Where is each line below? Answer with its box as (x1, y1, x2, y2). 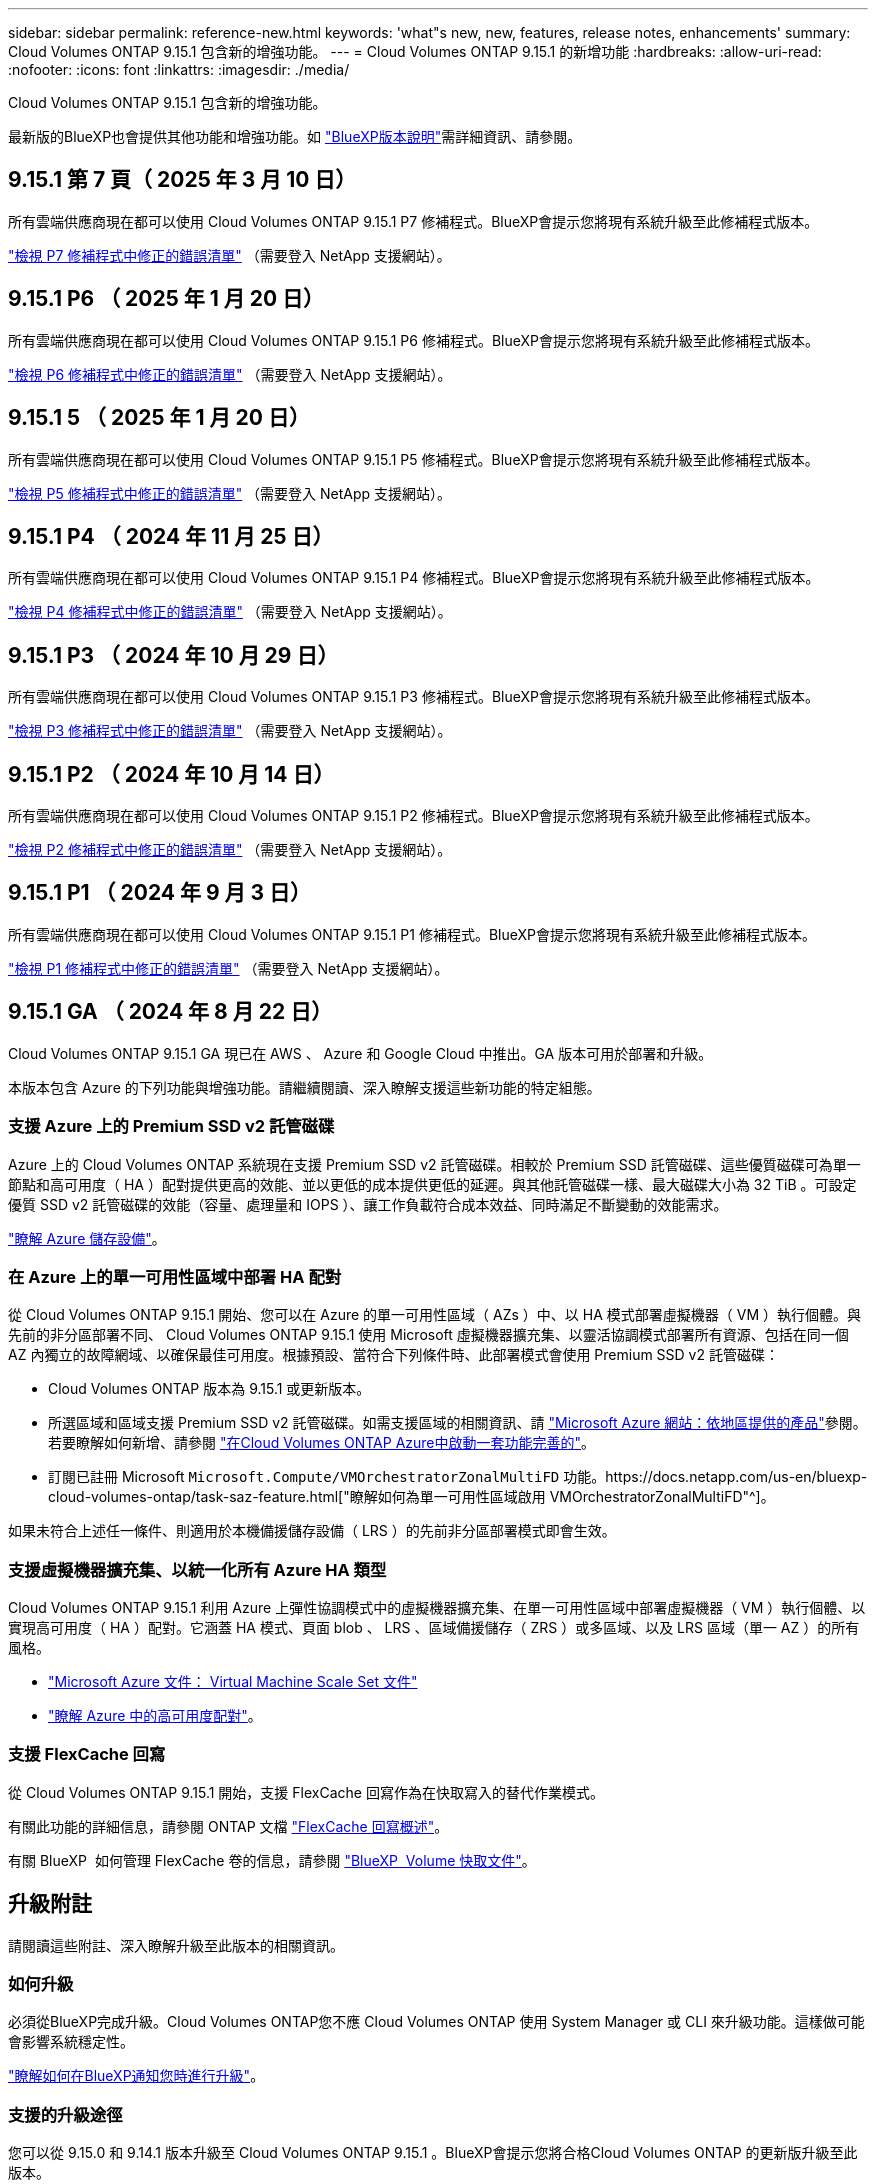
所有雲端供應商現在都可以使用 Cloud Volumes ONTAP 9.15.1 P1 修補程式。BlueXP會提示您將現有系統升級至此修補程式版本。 (8, 925, 817, 943)
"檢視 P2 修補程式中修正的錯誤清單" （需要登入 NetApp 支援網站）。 (8, 841, 452, 859)
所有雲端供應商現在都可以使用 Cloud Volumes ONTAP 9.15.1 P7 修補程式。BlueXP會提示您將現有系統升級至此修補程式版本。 (8, 212, 819, 230)
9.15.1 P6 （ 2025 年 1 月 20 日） (8, 286, 325, 312)
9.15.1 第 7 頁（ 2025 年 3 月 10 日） (8, 167, 357, 193)
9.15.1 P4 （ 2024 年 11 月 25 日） (8, 523, 334, 549)
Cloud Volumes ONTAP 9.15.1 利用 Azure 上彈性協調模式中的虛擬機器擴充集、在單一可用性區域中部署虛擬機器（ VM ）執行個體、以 (8, 1599, 866, 1616)
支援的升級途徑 (8, 2104, 123, 2125)
